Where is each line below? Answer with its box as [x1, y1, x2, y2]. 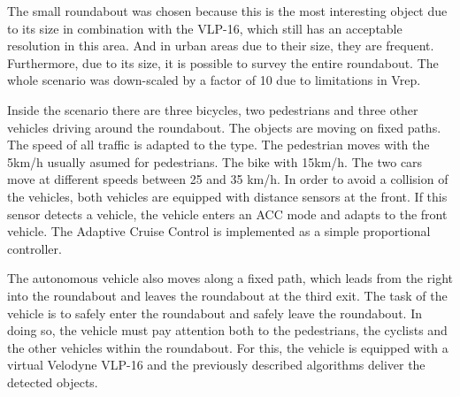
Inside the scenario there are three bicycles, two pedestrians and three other [7, 100, 418, 118]
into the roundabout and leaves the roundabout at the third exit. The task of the [7, 286, 448, 304]
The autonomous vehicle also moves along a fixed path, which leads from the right [7, 269, 453, 287]
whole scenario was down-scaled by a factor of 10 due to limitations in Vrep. [7, 71, 421, 89]
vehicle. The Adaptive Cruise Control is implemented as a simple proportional [7, 222, 431, 240]
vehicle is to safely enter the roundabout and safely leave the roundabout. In [7, 303, 422, 322]
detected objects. [7, 372, 98, 391]
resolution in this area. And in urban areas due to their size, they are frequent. [7, 36, 434, 55]
